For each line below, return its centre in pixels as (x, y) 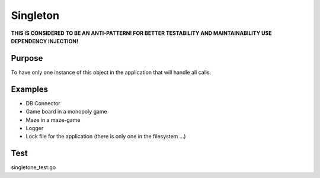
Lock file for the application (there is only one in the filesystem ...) (106, 137)
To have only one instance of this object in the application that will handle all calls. (111, 72)
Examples (30, 89)
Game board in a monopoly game (67, 112)
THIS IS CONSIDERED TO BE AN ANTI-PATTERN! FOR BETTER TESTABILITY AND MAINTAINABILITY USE (141, 33)
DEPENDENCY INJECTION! (45, 41)
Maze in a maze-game (53, 120)
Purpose (27, 58)
